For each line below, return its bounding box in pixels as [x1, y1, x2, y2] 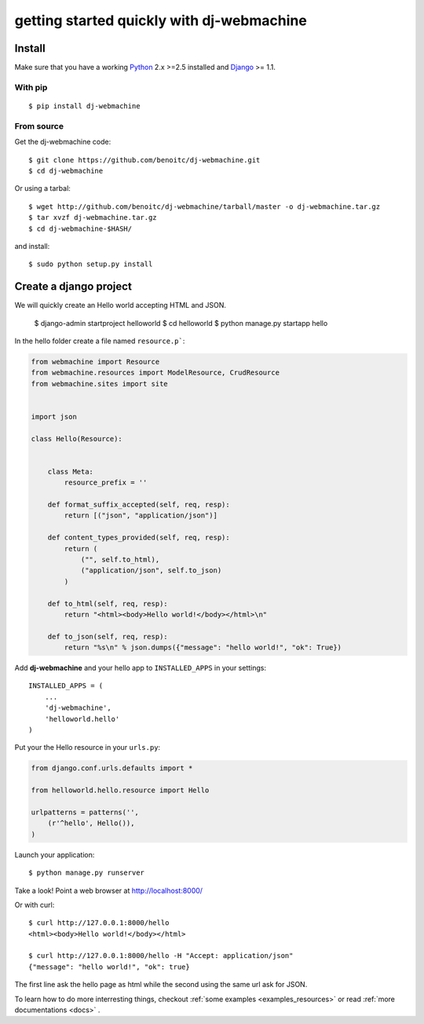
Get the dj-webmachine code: [14, 137, 111, 147]
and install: [14, 241, 50, 251]
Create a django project [14, 280, 133, 294]
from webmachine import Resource [31, 357, 160, 366]
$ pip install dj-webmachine [28, 102, 141, 111]
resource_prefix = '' [64, 478, 148, 487]
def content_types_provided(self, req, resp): [47, 533, 231, 542]
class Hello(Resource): [31, 434, 123, 443]
